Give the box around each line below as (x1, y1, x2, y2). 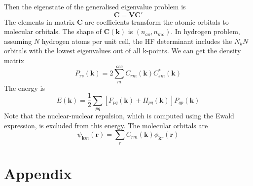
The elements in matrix (4, 16, 75, 27)
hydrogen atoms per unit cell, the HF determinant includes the (41, 36, 232, 46)
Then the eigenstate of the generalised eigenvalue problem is (4, 1, 186, 11)
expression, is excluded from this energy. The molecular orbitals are (4, 120, 208, 130)
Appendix (4, 163, 72, 183)
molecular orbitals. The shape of (4, 26, 102, 37)
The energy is (4, 82, 45, 93)
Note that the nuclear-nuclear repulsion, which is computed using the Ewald (4, 111, 234, 121)
